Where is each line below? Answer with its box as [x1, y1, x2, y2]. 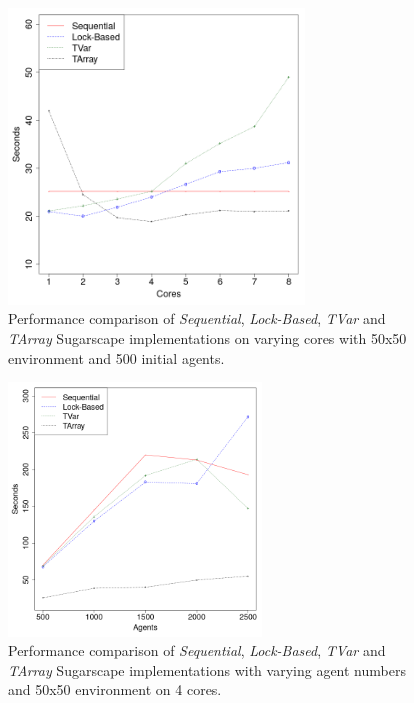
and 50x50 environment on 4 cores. [8, 679, 222, 700]
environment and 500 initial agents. [8, 347, 225, 368]
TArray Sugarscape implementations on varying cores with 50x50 [8, 327, 407, 348]
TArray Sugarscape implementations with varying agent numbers [8, 659, 406, 680]
